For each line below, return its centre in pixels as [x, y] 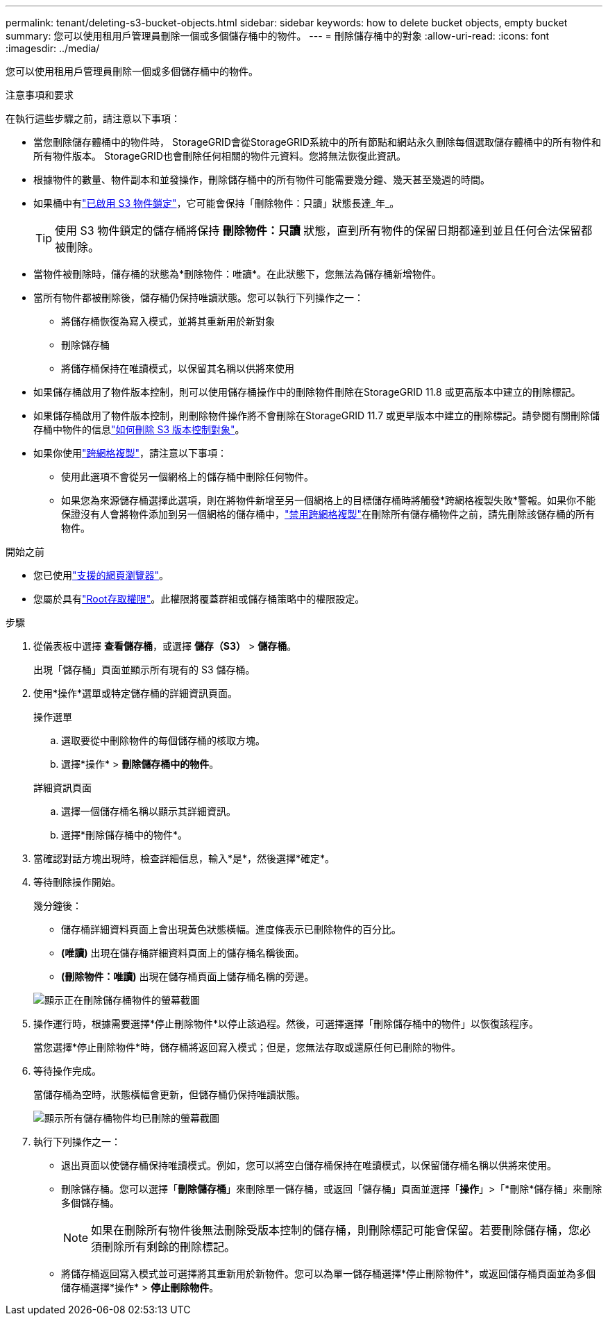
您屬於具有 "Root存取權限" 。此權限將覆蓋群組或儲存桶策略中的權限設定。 [199, 599]
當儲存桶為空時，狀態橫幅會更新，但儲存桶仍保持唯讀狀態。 [169, 1094]
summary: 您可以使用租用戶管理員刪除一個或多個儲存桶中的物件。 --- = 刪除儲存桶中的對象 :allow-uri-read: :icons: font [278, 36]
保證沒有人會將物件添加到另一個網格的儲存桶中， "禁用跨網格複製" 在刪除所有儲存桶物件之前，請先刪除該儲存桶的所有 [328, 514]
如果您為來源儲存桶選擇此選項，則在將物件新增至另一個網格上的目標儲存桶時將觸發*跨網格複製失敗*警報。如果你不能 [329, 500]
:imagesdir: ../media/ [53, 48]
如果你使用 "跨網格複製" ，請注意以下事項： [130, 453]
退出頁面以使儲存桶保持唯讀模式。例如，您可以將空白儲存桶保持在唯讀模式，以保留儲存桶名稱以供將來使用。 [309, 1165]
